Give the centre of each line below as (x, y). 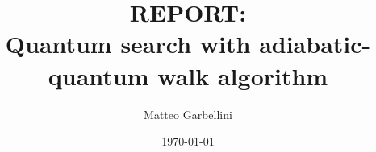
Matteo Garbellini (188, 114)
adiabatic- (315, 44)
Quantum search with (128, 44)
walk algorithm (243, 75)
